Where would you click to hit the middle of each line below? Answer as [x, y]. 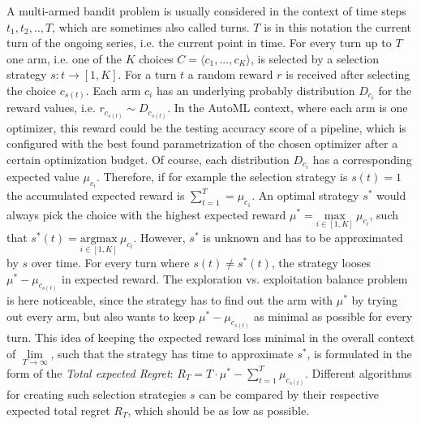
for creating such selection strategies [97, 394]
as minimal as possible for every [333, 316]
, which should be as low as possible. [219, 410]
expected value [43, 176]
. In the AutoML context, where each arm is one [288, 108]
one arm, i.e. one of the [64, 58]
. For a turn [147, 74]
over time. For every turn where [110, 263]
